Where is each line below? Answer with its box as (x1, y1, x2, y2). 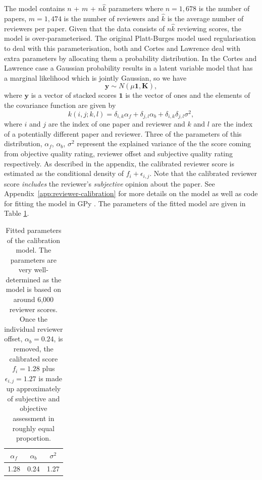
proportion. (16, 433, 51, 443)
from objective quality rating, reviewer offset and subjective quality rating (4, 148, 233, 158)
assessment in (13, 413, 55, 424)
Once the (19, 314, 47, 324)
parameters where (108, 3, 164, 14)
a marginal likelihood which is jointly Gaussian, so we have (4, 72, 187, 83)
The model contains (4, 3, 65, 14)
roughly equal (12, 423, 55, 433)
